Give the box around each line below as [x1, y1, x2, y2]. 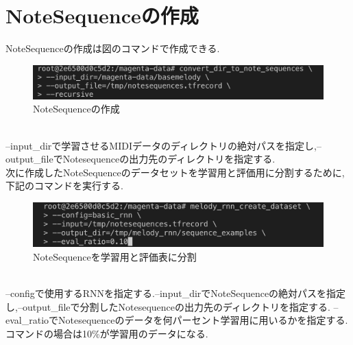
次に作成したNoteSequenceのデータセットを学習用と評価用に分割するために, [5, 165, 345, 179]
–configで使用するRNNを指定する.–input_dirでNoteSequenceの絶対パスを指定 [5, 286, 346, 300]
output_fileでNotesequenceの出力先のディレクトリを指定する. [5, 152, 276, 166]
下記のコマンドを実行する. [5, 178, 123, 193]
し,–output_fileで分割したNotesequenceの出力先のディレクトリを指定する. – [5, 299, 339, 313]
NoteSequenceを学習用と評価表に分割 [33, 249, 197, 263]
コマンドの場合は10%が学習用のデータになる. [5, 326, 208, 340]
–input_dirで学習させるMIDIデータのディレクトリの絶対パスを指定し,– [5, 138, 321, 152]
